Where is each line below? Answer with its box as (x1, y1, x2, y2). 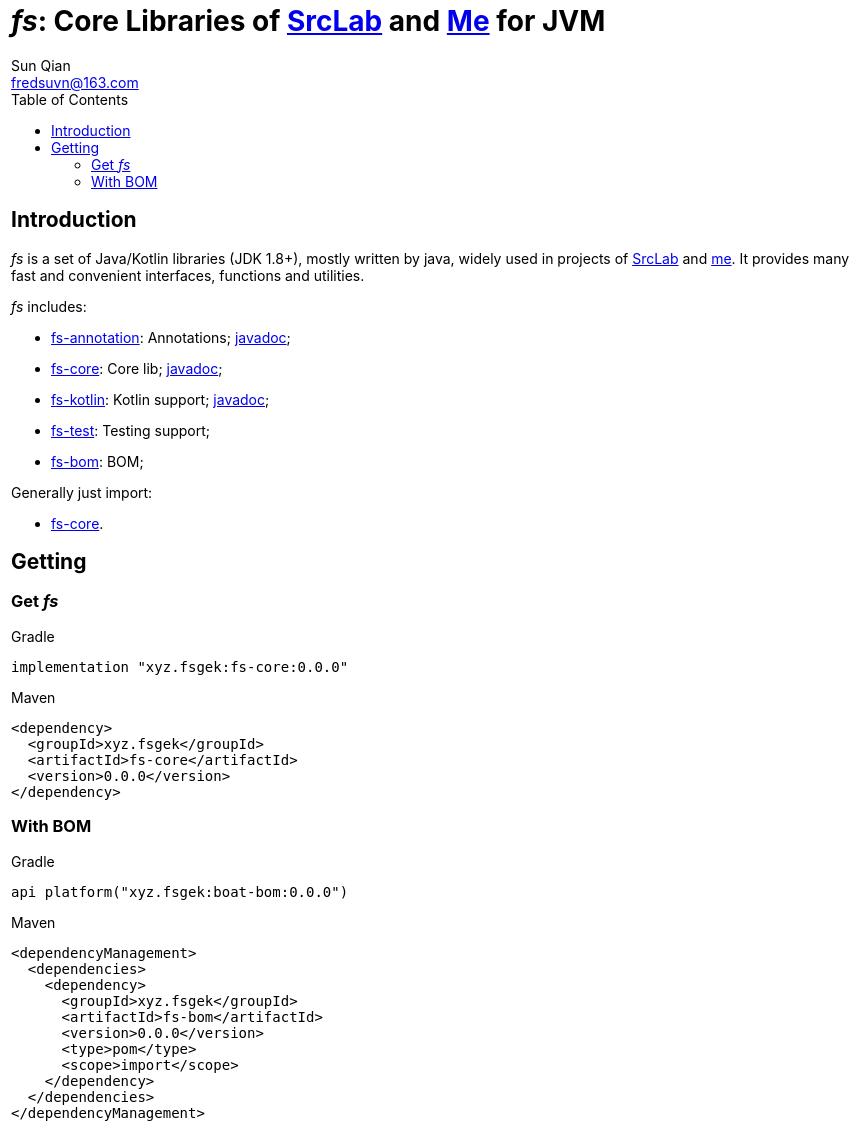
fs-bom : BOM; (51, 452, 144, 470)
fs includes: (11, 297, 87, 315)
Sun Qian (11, 56, 71, 74)
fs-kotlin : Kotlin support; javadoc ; (51, 390, 270, 408)
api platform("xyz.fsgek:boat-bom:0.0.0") (11, 883, 349, 900)
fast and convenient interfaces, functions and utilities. (11, 266, 365, 284)
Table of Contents (11, 90, 129, 108)
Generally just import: (11, 483, 153, 501)
